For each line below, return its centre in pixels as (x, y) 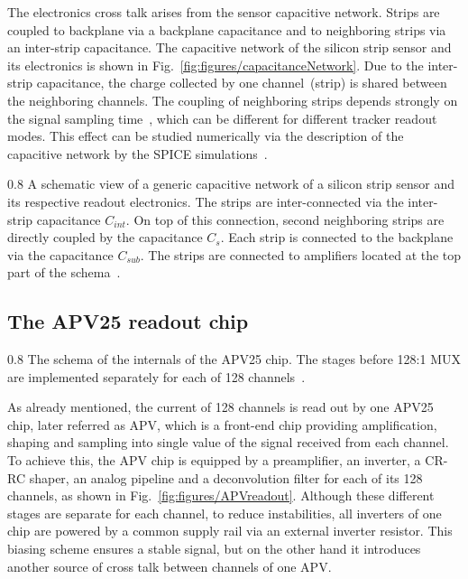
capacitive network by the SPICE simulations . (138, 153)
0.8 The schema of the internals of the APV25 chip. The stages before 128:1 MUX (234, 359)
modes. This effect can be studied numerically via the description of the (206, 136)
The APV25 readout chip (128, 321)
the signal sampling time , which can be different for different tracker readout (222, 118)
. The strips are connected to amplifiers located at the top (301, 254)
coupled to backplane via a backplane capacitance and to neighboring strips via (227, 29)
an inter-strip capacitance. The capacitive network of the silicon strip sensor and (229, 47)
